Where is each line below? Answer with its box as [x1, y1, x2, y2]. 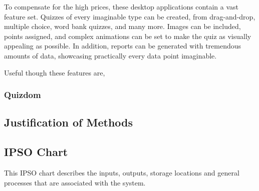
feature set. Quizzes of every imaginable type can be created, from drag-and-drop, [4, 11, 255, 21]
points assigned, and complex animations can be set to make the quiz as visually [4, 30, 251, 41]
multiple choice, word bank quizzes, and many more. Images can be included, [4, 21, 241, 31]
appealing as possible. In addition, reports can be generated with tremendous [4, 40, 241, 51]
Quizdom [4, 88, 41, 101]
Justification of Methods [4, 114, 133, 130]
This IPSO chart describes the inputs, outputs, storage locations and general [4, 167, 239, 177]
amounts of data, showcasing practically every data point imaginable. [4, 50, 217, 60]
